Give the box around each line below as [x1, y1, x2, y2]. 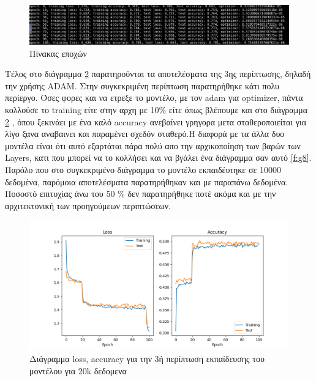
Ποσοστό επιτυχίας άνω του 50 [5, 187, 115, 200]
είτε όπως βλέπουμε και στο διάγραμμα [168, 103, 308, 116]
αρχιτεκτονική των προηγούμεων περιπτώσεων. [5, 199, 171, 212]
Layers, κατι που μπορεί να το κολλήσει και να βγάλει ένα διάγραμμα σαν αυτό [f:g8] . [5, 151, 312, 164]
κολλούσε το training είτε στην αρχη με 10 [5, 103, 159, 116]
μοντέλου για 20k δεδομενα [29, 364, 127, 377]
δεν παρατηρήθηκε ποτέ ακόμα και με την [127, 187, 276, 200]
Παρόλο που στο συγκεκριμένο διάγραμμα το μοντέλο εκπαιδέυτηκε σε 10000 [5, 163, 281, 176]
